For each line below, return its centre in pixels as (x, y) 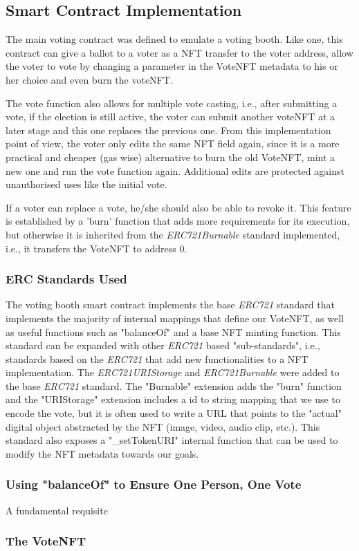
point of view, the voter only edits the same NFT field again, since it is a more (173, 143)
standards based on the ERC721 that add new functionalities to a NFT (157, 358)
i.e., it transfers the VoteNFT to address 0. (96, 248)
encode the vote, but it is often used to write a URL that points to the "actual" (174, 413)
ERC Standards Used (66, 279)
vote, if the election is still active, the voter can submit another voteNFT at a (171, 116)
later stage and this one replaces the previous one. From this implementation (168, 130)
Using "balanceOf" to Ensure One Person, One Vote (154, 484)
